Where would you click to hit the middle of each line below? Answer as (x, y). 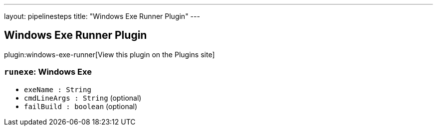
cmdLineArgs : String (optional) (83, 98)
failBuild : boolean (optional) (81, 106)
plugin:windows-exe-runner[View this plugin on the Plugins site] (109, 54)
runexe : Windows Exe (48, 72)
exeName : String (58, 89)
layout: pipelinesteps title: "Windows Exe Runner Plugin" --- (102, 16)
